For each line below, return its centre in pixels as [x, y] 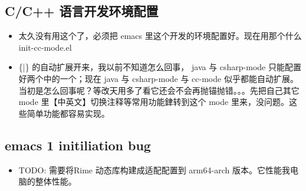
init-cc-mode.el [45, 47]
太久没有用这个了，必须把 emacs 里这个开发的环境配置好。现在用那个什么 [160, 36]
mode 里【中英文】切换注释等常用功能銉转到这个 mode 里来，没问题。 [154, 102]
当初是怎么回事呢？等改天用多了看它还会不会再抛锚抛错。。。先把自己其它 [159, 90]
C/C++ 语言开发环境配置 [82, 11]
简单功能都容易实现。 [68, 113]
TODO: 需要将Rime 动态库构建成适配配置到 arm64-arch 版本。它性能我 [154, 169]
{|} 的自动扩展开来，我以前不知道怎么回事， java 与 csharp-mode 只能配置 [160, 67]
